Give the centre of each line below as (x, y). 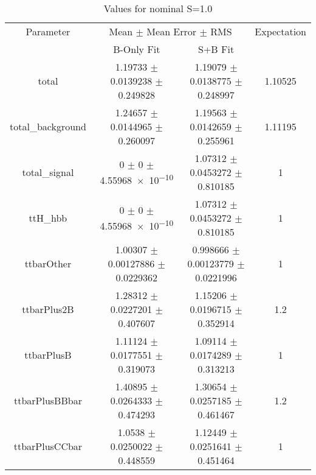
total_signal (48, 172)
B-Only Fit (137, 49)
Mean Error (172, 31)
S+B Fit (216, 49)
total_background (48, 126)
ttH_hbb (48, 218)
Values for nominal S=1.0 (158, 8)
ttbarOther (48, 263)
